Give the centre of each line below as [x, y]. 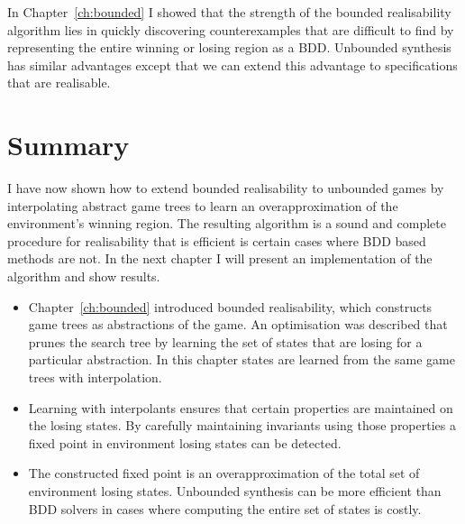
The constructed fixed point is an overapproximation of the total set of [224, 473]
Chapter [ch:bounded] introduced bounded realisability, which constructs [230, 306]
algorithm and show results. [84, 276]
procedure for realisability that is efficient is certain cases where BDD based [217, 240]
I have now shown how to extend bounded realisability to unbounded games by [226, 188]
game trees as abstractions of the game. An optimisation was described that [238, 324]
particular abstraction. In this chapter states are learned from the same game [242, 359]
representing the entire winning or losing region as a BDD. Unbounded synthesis [229, 47]
